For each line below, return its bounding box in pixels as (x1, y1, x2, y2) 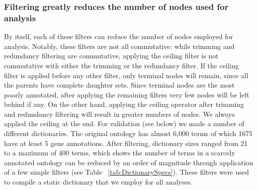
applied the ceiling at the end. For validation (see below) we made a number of (4, 118, 245, 129)
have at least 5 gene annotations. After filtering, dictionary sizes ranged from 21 (4, 138, 248, 148)
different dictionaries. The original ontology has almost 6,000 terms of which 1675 (4, 128, 253, 139)
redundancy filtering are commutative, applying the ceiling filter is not (4, 50, 219, 61)
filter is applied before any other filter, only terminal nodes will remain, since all (4, 70, 249, 80)
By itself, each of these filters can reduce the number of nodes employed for (4, 31, 234, 42)
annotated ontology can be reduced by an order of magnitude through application (4, 157, 254, 167)
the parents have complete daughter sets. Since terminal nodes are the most (4, 80, 235, 90)
